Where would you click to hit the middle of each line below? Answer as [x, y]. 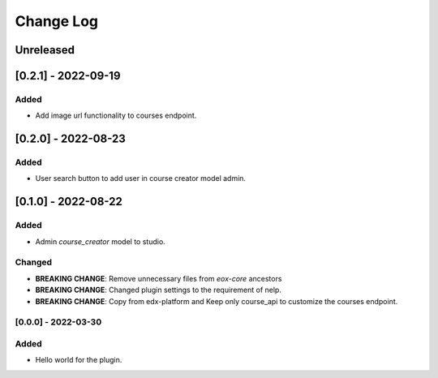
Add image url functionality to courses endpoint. [116, 116]
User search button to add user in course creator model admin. [141, 178]
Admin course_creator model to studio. [100, 241]
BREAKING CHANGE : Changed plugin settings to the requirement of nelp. [158, 290]
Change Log [57, 21]
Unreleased [45, 50]
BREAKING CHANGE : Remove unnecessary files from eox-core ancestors [159, 278]
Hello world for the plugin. [79, 360]
